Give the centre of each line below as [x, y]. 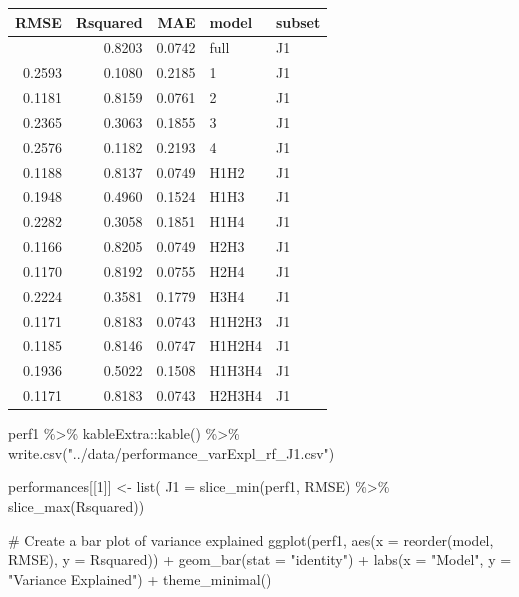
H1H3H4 [235, 370]
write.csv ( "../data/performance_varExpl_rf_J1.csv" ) [171, 452]
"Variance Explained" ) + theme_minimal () [140, 578]
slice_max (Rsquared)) [76, 506]
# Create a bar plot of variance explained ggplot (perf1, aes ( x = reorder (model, [251, 539]
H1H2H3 [235, 320]
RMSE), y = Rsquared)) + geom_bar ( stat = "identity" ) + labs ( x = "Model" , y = [260, 559]
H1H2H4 [235, 345]
